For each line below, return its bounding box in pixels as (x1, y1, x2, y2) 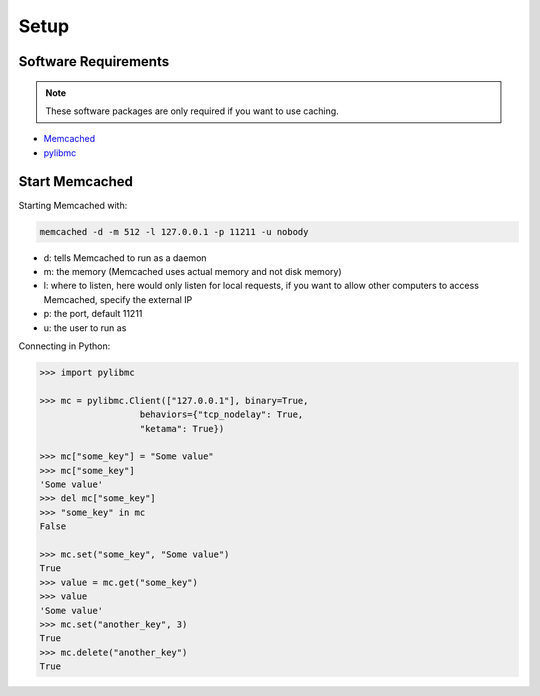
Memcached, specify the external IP (43, 293, 193, 305)
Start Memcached (18, 173, 134, 190)
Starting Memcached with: (18, 199, 128, 211)
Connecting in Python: (18, 340, 111, 352)
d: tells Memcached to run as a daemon (43, 251, 207, 264)
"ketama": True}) (139, 423, 225, 434)
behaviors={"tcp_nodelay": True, (139, 409, 304, 420)
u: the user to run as (43, 321, 127, 334)
